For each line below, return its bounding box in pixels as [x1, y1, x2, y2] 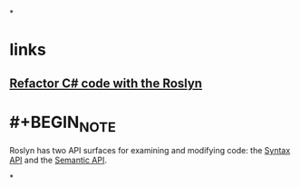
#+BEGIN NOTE [9, 112, 116, 135]
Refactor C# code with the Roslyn [9, 75, 202, 91]
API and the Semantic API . [9, 154, 107, 166]
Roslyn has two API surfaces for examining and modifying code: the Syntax [9, 145, 291, 156]
